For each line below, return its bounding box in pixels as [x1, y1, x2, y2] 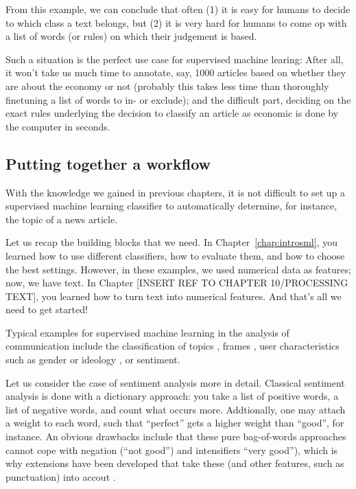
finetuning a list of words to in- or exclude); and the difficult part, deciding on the [5, 92, 351, 106]
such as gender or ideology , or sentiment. [5, 352, 180, 367]
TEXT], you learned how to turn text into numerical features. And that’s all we [5, 288, 342, 303]
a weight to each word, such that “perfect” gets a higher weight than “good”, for [5, 416, 344, 430]
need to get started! [5, 302, 88, 317]
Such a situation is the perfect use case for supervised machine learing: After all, [5, 52, 344, 66]
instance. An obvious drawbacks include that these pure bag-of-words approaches [5, 429, 346, 444]
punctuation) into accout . [5, 469, 116, 484]
